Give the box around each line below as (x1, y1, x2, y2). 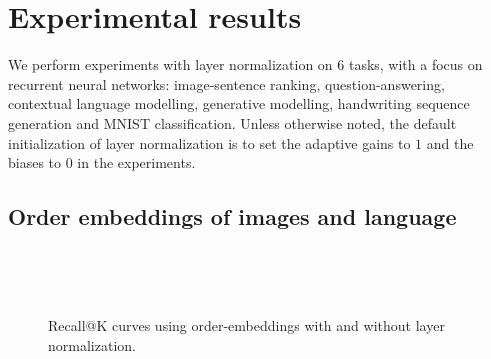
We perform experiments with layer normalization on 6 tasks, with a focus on (8, 54, 483, 75)
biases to (8, 152, 62, 173)
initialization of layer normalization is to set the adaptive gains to (8, 132, 411, 153)
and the (426, 132, 474, 153)
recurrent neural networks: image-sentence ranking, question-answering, (8, 73, 445, 94)
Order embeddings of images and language (8, 201, 457, 232)
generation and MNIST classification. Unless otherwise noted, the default (8, 112, 457, 133)
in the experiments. (77, 152, 196, 173)
